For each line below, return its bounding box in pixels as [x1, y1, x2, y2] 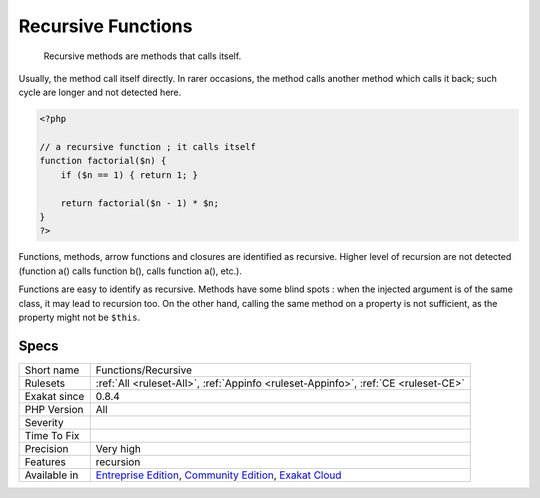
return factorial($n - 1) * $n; [60, 197, 220, 209]
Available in [24, 468, 79, 482]
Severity [24, 415, 64, 429]
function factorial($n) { [39, 155, 167, 167]
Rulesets [24, 376, 65, 390]
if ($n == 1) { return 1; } [60, 169, 199, 180]
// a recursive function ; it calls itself [39, 141, 257, 153]
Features [24, 455, 67, 469]
